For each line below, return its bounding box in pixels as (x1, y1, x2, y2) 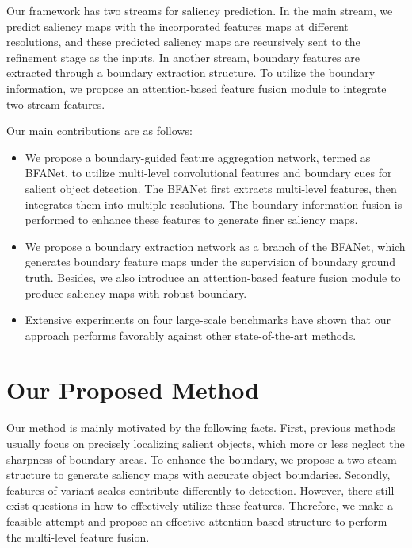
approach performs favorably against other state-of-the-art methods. (25, 326, 357, 343)
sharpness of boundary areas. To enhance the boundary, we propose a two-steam (6, 450, 397, 467)
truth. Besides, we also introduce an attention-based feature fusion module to (25, 268, 401, 285)
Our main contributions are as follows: (6, 122, 193, 139)
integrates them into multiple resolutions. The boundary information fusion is (25, 195, 402, 212)
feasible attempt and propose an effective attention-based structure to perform (6, 512, 387, 529)
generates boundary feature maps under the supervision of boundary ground (25, 253, 396, 270)
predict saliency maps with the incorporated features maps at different (6, 17, 349, 34)
